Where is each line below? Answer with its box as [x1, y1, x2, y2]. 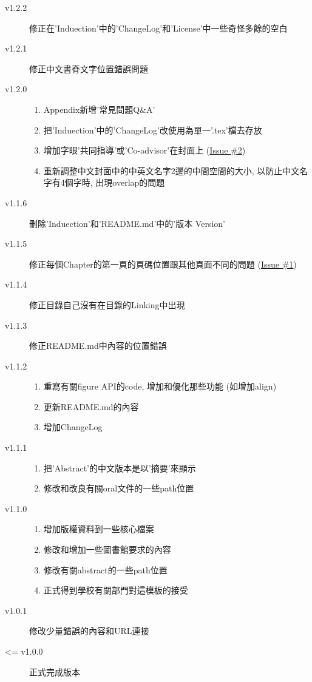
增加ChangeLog [43, 420, 103, 433]
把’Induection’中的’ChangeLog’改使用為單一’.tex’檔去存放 [43, 123, 262, 136]
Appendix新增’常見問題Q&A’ [43, 103, 155, 115]
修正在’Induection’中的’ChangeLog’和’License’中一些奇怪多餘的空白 [29, 21, 288, 34]
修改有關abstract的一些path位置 [43, 563, 168, 576]
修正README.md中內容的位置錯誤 [29, 339, 167, 352]
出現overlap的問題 [95, 176, 165, 189]
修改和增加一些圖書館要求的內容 [43, 543, 171, 556]
